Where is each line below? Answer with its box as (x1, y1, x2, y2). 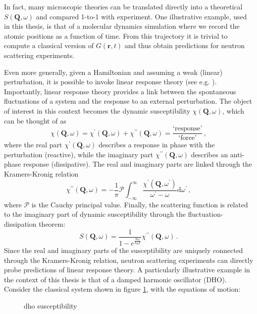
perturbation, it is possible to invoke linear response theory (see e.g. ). (4, 76, 217, 87)
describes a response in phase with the (99, 139, 215, 150)
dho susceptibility (24, 300, 77, 311)
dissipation (4, 218, 37, 229)
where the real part (4, 139, 62, 150)
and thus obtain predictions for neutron (124, 40, 245, 51)
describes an (191, 149, 228, 159)
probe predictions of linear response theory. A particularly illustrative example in (4, 264, 250, 275)
